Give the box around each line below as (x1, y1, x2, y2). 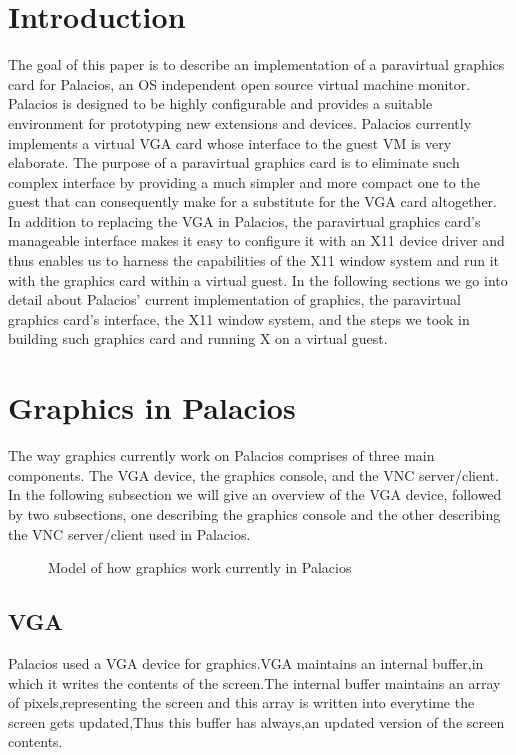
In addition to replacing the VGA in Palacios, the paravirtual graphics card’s (8, 210, 481, 231)
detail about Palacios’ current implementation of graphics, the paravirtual (8, 289, 461, 310)
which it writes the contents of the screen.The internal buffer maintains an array (8, 672, 501, 693)
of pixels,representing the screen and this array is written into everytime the (8, 692, 475, 713)
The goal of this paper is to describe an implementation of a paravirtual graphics (8, 54, 505, 75)
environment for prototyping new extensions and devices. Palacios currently (8, 112, 472, 133)
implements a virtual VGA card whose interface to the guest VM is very (8, 132, 452, 153)
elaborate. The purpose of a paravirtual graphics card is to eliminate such (8, 152, 460, 173)
